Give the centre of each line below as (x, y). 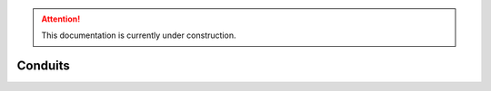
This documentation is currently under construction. (139, 35)
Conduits (43, 66)
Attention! (61, 19)
